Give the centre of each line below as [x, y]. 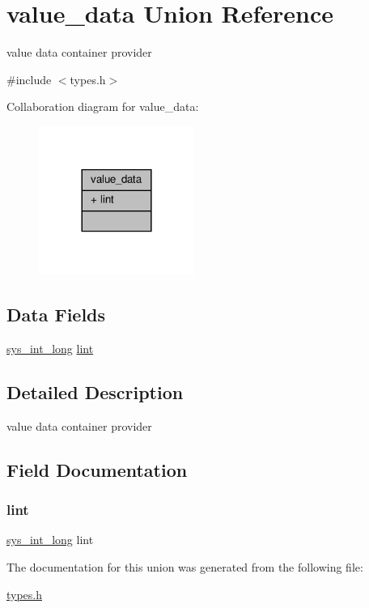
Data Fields [56, 315]
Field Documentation [97, 469]
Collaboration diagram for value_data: [103, 106]
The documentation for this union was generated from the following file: [185, 567]
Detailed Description [95, 392]
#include [29, 79]
